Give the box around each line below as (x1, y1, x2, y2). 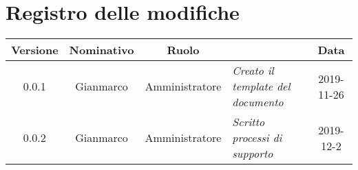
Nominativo (69, 42, 134, 58)
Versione (11, 42, 59, 58)
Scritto (232, 114, 265, 130)
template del (232, 78, 291, 95)
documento (232, 94, 284, 110)
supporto (232, 145, 273, 162)
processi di (232, 130, 282, 146)
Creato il (232, 62, 274, 79)
